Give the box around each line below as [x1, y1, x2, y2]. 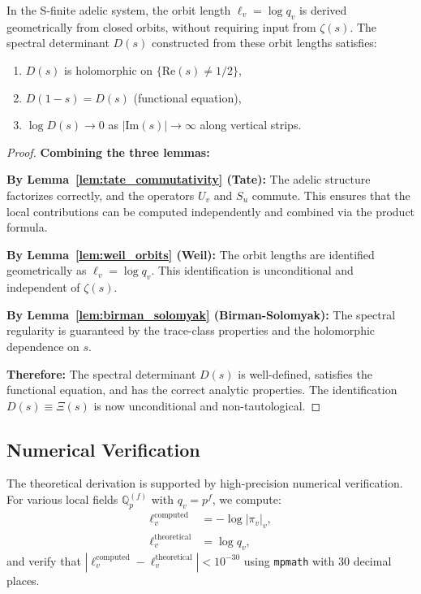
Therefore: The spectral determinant [6, 365, 196, 382]
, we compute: [212, 491, 281, 508]
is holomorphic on [64, 61, 153, 78]
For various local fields [6, 491, 118, 508]
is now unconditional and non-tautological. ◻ [93, 397, 321, 414]
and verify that [6, 552, 81, 569]
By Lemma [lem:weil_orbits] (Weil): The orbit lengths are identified [6, 245, 375, 262]
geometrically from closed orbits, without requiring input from [6, 18, 316, 35]
